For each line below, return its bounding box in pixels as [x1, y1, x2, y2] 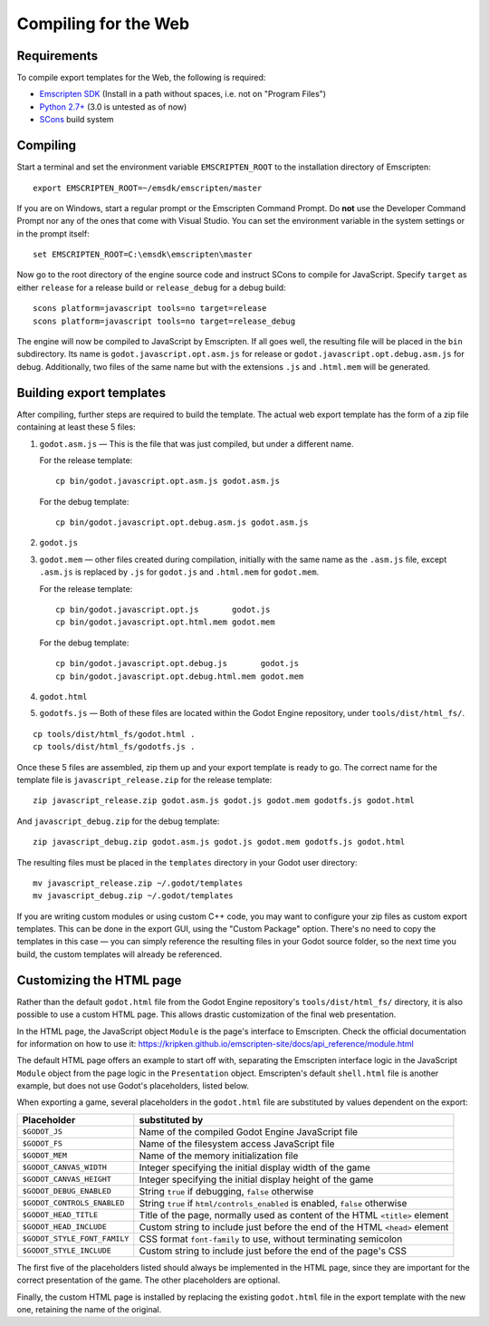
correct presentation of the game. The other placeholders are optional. [16, 1274, 281, 1286]
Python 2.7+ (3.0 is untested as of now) [39, 101, 187, 112]
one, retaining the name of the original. [16, 1304, 162, 1315]
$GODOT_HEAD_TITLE [22, 1210, 99, 1220]
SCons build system [39, 114, 114, 125]
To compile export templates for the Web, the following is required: [16, 73, 266, 83]
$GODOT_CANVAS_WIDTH [22, 1163, 108, 1173]
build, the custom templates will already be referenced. [16, 948, 222, 960]
